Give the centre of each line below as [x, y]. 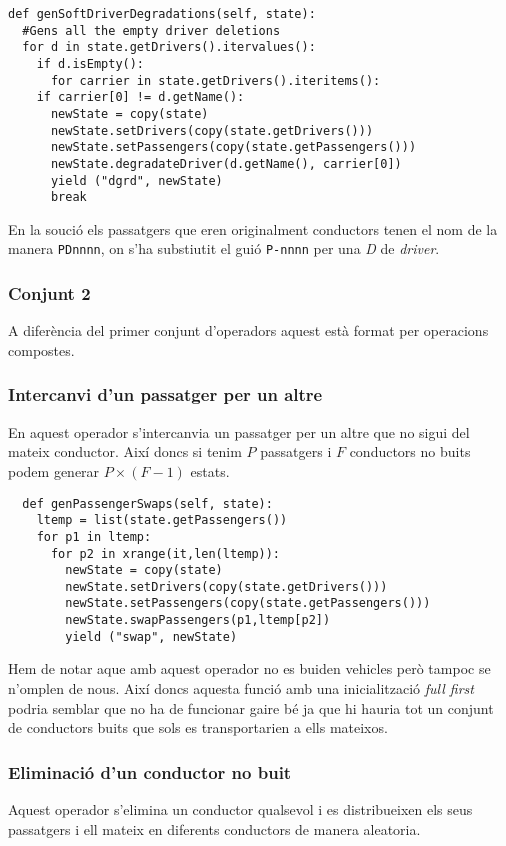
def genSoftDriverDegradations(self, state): [162, 14]
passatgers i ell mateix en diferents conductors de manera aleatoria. [214, 828]
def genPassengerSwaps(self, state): [147, 503]
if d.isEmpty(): [90, 63]
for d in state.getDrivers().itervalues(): [169, 47]
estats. [210, 470]
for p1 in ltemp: [94, 536]
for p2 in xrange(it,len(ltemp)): [165, 553]
